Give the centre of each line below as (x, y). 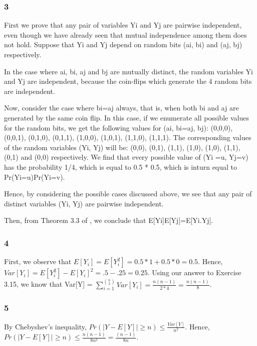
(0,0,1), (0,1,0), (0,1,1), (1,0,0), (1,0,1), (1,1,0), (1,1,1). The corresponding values (128, 137)
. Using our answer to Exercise (194, 272)
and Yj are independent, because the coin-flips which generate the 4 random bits (128, 81)
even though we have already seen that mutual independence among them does (125, 34)
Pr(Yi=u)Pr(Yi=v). (35, 177)
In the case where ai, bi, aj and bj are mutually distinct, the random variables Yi (129, 71)
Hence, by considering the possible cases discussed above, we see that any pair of (128, 194)
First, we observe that (38, 261)
